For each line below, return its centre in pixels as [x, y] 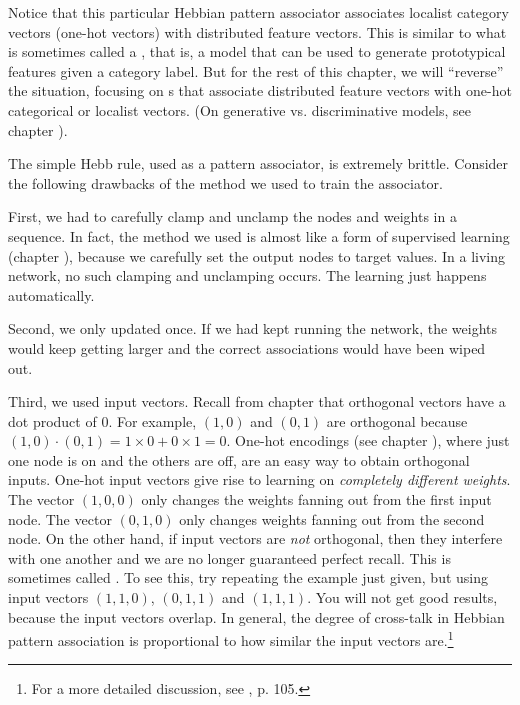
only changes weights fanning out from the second [332, 518]
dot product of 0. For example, [102, 420]
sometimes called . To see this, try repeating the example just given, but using [248, 577]
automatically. [51, 294]
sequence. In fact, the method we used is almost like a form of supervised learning [259, 235]
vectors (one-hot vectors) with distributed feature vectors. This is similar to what [257, 31]
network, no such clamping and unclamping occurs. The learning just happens [247, 275]
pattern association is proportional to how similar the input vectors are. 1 [231, 638]
